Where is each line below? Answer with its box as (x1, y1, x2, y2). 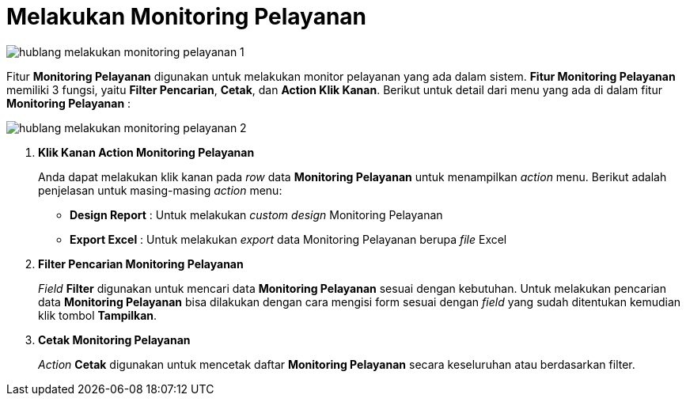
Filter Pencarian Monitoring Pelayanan (38, 256, 244, 271)
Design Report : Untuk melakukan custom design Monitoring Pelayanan (70, 207, 443, 222)
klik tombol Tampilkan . (38, 308, 157, 322)
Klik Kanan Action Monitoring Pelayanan (38, 145, 255, 159)
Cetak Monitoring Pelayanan (38, 332, 191, 347)
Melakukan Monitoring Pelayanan (6, 3, 367, 30)
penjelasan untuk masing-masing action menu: (38, 183, 282, 197)
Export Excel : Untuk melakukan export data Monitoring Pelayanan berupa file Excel (70, 232, 507, 246)
